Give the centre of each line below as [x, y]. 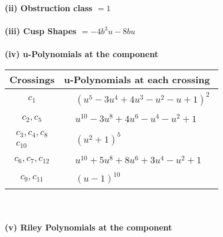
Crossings [32, 79]
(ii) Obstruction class [49, 8]
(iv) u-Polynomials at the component [82, 54]
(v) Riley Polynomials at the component [88, 227]
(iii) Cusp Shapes [41, 31]
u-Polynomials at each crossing [137, 79]
